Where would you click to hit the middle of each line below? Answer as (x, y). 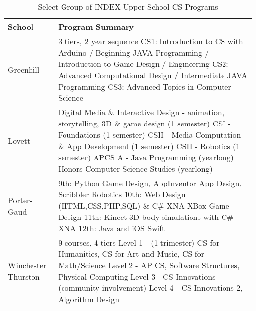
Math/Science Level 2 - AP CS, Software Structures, (149, 265)
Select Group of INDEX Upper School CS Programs (128, 7)
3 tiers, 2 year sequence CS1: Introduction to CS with (151, 41)
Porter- (20, 200)
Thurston (24, 276)
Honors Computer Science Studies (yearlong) (135, 169)
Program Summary (96, 26)
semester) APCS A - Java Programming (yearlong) (146, 157)
